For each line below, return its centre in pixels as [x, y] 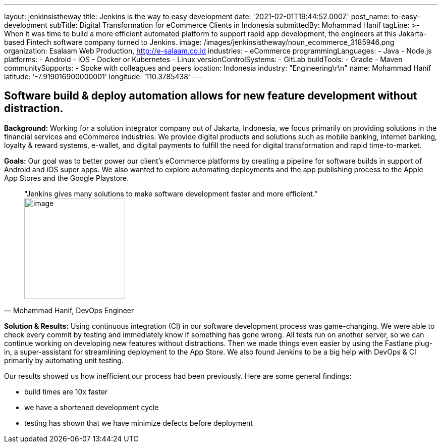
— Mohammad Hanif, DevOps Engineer [69, 310]
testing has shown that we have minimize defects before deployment [139, 423]
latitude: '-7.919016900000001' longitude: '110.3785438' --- [103, 77]
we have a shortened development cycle [92, 407]
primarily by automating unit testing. [64, 360]
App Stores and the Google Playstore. [67, 178]
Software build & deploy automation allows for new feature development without [211, 96]
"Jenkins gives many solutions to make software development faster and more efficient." [171, 193]
